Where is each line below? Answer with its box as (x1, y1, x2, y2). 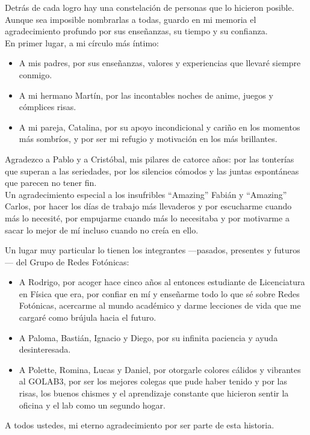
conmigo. (19, 68, 52, 81)
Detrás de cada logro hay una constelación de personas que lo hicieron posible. (5, 1, 294, 13)
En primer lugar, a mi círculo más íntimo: (5, 36, 159, 49)
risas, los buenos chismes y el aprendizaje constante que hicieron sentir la (19, 387, 289, 400)
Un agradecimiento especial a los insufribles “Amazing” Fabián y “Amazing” (5, 188, 287, 200)
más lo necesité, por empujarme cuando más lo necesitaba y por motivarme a (5, 211, 290, 224)
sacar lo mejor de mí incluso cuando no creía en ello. (5, 223, 199, 236)
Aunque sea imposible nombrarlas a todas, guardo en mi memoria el (5, 13, 256, 25)
